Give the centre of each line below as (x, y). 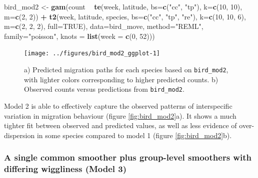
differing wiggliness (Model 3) (65, 169)
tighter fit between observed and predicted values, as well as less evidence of (120, 125)
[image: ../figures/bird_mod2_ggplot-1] (92, 54)
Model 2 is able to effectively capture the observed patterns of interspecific (118, 105)
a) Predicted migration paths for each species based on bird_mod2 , (126, 70)
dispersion (19, 135)
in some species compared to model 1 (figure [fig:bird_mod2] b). (134, 135)
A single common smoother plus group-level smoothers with (128, 157)
